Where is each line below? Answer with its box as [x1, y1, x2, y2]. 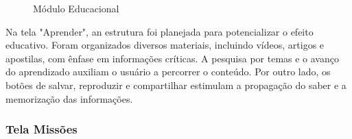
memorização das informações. [5, 91, 133, 105]
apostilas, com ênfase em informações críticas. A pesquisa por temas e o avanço [5, 51, 339, 65]
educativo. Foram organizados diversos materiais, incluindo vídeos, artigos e [5, 38, 325, 52]
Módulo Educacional [33, 1, 119, 15]
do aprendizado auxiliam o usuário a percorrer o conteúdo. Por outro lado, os [5, 64, 331, 79]
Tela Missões [5, 121, 78, 138]
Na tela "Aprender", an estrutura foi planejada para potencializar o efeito [5, 24, 314, 38]
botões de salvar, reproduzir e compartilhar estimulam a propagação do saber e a [5, 77, 347, 92]
